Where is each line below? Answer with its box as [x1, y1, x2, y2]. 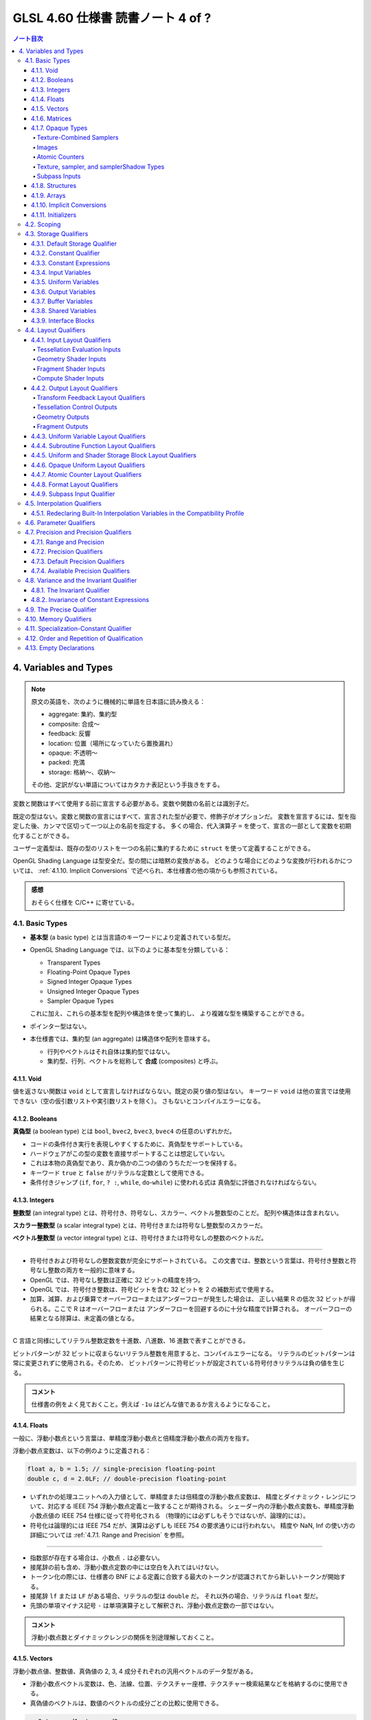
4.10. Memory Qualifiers [25, 614, 92, 623]
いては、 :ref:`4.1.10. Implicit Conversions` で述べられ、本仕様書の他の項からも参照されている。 [12, 866, 282, 874]
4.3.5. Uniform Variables [31, 278, 100, 286]
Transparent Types [47, 958, 101, 967]
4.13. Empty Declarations [25, 644, 95, 652]
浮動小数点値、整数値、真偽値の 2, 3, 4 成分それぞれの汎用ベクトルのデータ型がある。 [12, 1667, 257, 1675]
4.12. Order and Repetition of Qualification [25, 634, 144, 643]
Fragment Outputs [36, 422, 89, 431]
